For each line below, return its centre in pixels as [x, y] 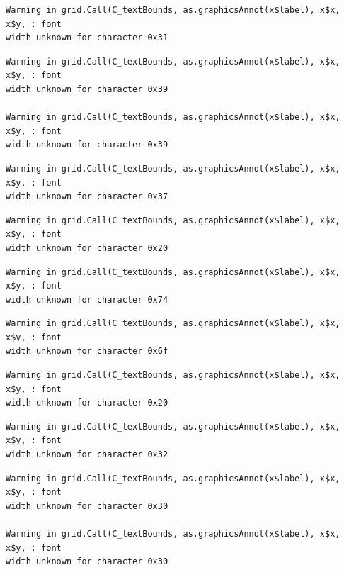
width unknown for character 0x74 [87, 300]
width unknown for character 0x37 [87, 197]
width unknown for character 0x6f [87, 351]
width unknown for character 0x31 [87, 38]
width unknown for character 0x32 [87, 455]
